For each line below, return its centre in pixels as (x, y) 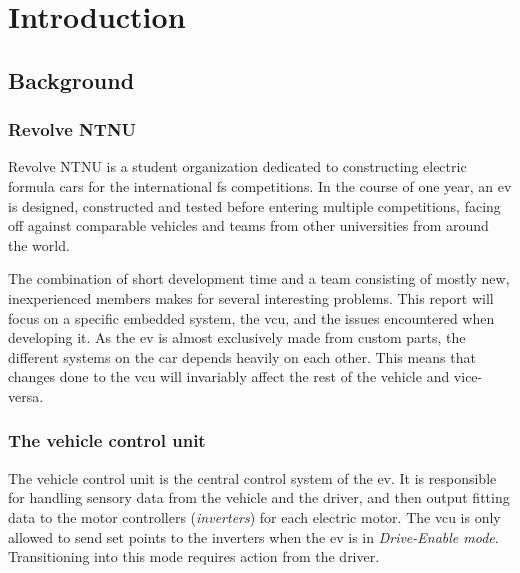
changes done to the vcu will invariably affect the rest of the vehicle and (229, 376)
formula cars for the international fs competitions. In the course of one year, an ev (260, 185)
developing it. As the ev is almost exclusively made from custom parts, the (237, 337)
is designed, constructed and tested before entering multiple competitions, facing (254, 205)
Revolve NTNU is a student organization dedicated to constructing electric (237, 166)
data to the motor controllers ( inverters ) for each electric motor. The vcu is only (254, 516)
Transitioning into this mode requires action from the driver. (194, 556)
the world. (39, 244)
